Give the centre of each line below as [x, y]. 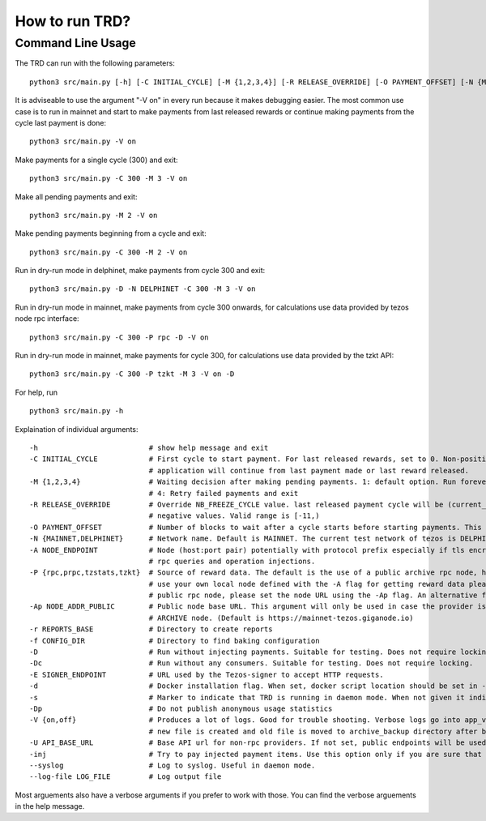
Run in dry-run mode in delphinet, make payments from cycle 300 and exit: [140, 271]
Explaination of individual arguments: [77, 429]
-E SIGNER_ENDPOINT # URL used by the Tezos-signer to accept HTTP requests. [207, 674]
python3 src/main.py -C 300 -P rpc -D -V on [119, 337]
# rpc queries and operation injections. [232, 561]
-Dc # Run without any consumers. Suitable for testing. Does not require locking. [252, 663]
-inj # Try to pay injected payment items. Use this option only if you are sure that [256, 754]
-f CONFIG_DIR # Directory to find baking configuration [175, 641]
